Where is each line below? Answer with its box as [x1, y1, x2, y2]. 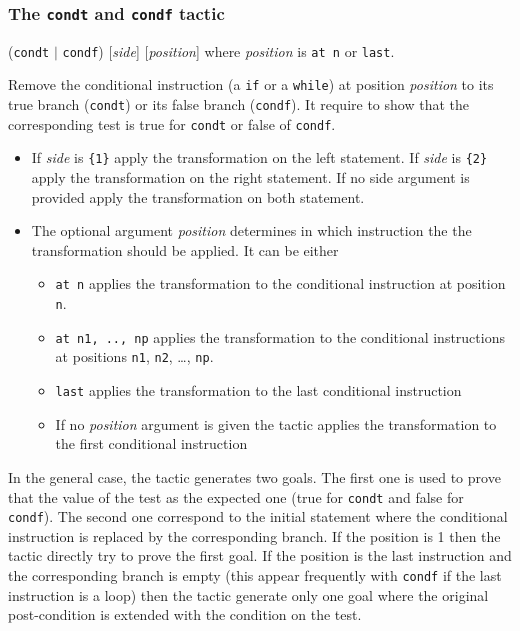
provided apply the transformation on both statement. [31, 186, 365, 207]
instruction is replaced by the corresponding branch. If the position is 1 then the [8, 525, 501, 546]
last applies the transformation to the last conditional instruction [55, 380, 462, 401]
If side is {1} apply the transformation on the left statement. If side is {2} [31, 147, 488, 168]
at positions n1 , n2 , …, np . [55, 346, 214, 367]
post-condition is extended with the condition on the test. [8, 604, 362, 625]
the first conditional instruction [55, 433, 248, 454]
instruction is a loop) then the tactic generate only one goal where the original [8, 584, 489, 605]
